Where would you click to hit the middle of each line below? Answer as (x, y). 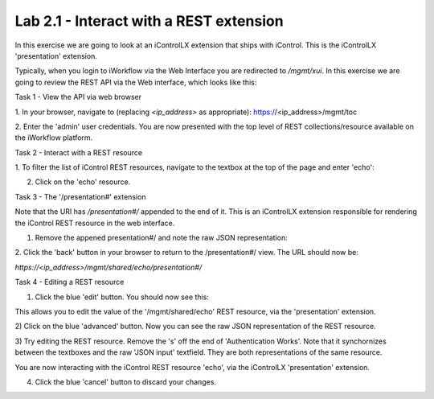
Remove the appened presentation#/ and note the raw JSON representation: (162, 238)
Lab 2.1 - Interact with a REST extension (149, 21)
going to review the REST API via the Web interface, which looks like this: (136, 82)
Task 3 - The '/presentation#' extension (80, 196)
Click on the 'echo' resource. (83, 182)
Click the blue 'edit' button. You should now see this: (122, 297)
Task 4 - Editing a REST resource (70, 282)
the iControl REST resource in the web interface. (95, 223)
